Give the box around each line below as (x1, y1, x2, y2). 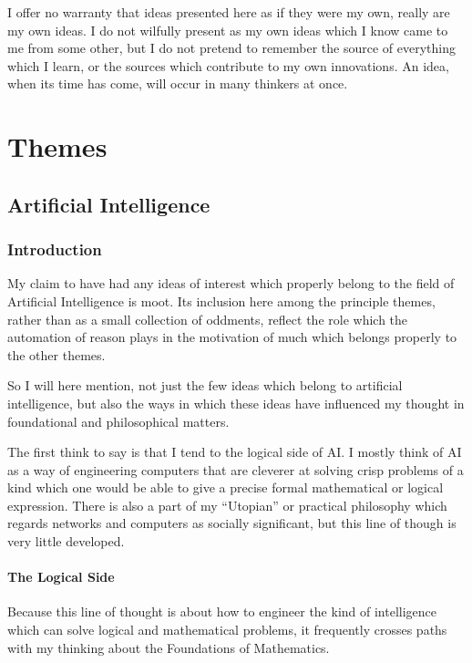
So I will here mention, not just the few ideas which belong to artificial (7, 376, 403, 395)
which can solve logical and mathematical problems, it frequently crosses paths (7, 620, 447, 639)
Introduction (7, 238, 102, 261)
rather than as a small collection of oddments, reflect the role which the (7, 309, 408, 328)
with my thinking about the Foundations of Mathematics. (7, 637, 330, 657)
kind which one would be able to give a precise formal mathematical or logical (7, 478, 444, 497)
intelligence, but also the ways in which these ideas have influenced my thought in (7, 393, 465, 412)
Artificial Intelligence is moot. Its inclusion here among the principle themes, (7, 291, 436, 310)
